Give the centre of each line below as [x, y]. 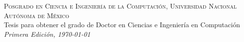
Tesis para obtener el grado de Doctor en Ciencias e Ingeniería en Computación [122, 25]
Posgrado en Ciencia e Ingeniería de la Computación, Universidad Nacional [120, 6]
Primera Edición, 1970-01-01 [47, 34]
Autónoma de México [37, 15]
